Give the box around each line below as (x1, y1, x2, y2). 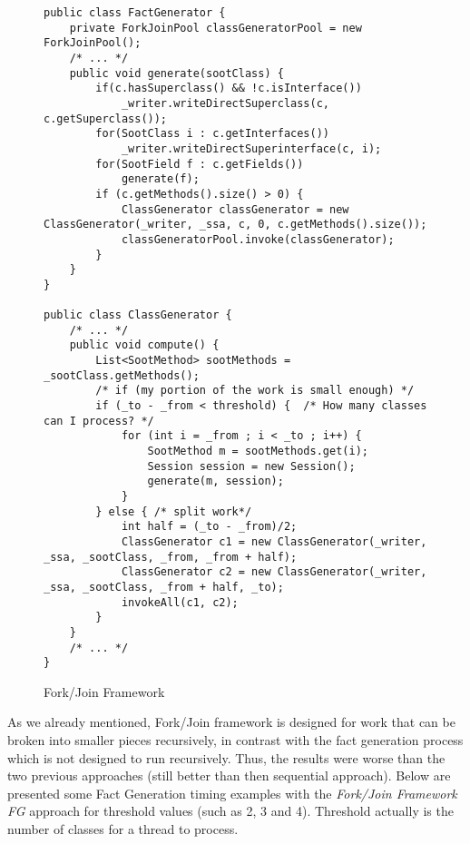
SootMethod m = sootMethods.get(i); (147, 445, 368, 458)
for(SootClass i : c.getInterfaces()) (95, 127, 329, 141)
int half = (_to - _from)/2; (121, 520, 298, 534)
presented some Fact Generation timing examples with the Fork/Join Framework (7, 783, 457, 802)
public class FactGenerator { (44, 6, 226, 19)
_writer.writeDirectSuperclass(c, (121, 96, 329, 110)
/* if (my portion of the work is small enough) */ (95, 384, 415, 397)
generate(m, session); (147, 475, 284, 488)
